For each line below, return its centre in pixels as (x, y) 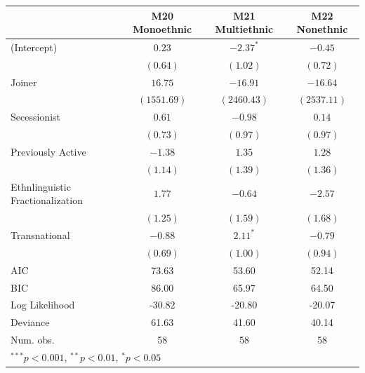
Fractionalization (47, 200)
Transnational (40, 235)
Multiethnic (244, 29)
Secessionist (35, 117)
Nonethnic (322, 29)
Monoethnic (162, 29)
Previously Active (48, 151)
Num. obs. (33, 340)
